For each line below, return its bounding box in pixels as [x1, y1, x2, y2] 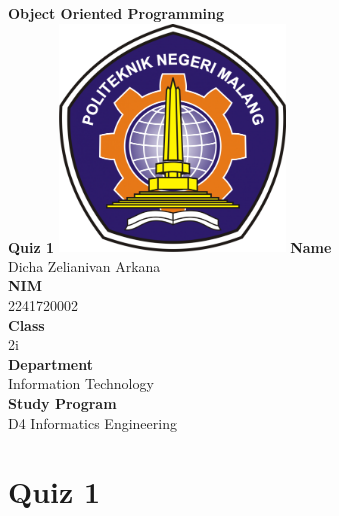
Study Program [8, 392, 117, 413]
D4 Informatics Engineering [8, 412, 177, 433]
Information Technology [8, 373, 154, 394]
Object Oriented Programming [8, 3, 225, 23]
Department [8, 353, 93, 374]
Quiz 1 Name [8, 236, 332, 257]
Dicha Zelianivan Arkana [8, 255, 161, 276]
